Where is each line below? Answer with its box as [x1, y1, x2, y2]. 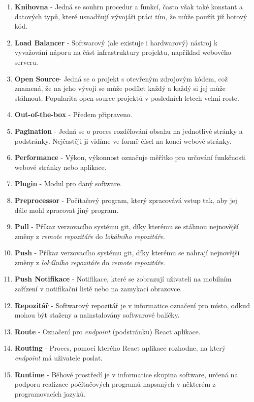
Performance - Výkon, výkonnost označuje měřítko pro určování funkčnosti [14, 152, 246, 162]
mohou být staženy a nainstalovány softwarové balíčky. [14, 310, 180, 320]
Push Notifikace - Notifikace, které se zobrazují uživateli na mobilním [14, 274, 232, 284]
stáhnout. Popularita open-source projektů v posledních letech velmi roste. [14, 92, 239, 103]
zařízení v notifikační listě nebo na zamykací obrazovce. [14, 283, 182, 294]
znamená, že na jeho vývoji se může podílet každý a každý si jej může [14, 83, 226, 93]
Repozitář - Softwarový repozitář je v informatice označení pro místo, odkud [14, 300, 250, 310]
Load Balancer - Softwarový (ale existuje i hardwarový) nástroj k [14, 37, 218, 47]
